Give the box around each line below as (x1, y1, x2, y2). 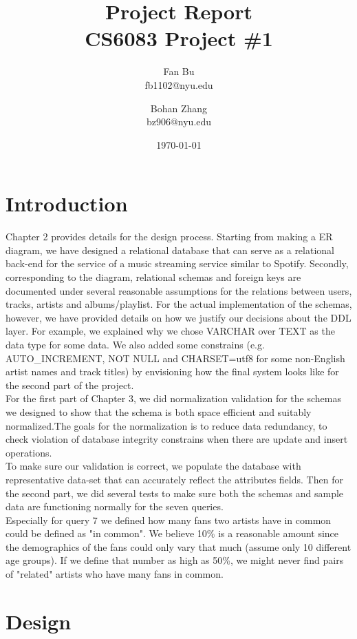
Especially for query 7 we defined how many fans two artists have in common (6, 512, 332, 527)
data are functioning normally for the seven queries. (6, 499, 224, 514)
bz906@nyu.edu (146, 114, 212, 129)
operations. (6, 445, 52, 459)
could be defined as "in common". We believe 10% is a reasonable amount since (6, 526, 339, 541)
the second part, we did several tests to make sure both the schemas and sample (6, 485, 344, 500)
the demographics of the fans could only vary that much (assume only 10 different (6, 539, 351, 554)
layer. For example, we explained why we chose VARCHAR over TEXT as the (6, 324, 335, 338)
